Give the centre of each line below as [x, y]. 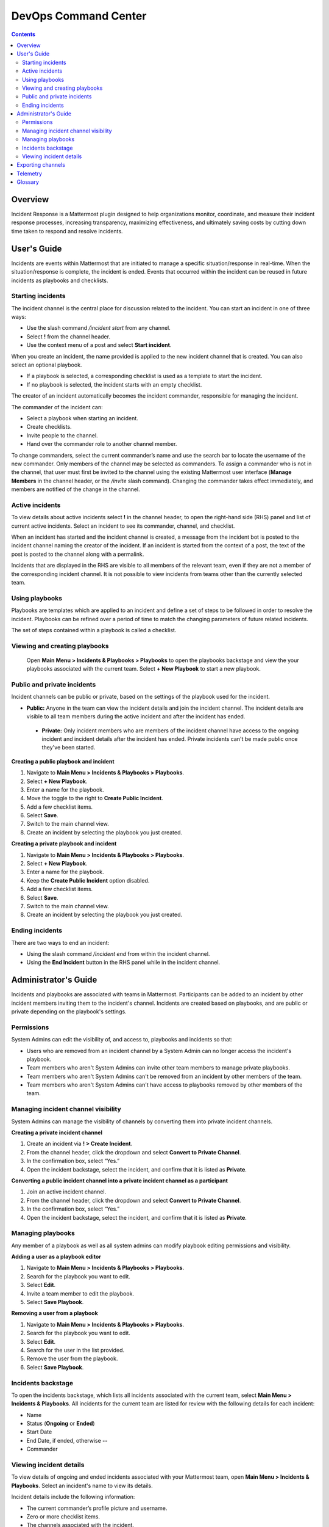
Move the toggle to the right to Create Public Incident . [95, 798]
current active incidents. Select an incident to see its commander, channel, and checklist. [123, 526]
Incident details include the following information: [73, 1497]
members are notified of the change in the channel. [76, 489]
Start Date [39, 1432]
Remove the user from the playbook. [72, 1358]
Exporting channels [41, 165]
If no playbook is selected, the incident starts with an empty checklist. [114, 384]
